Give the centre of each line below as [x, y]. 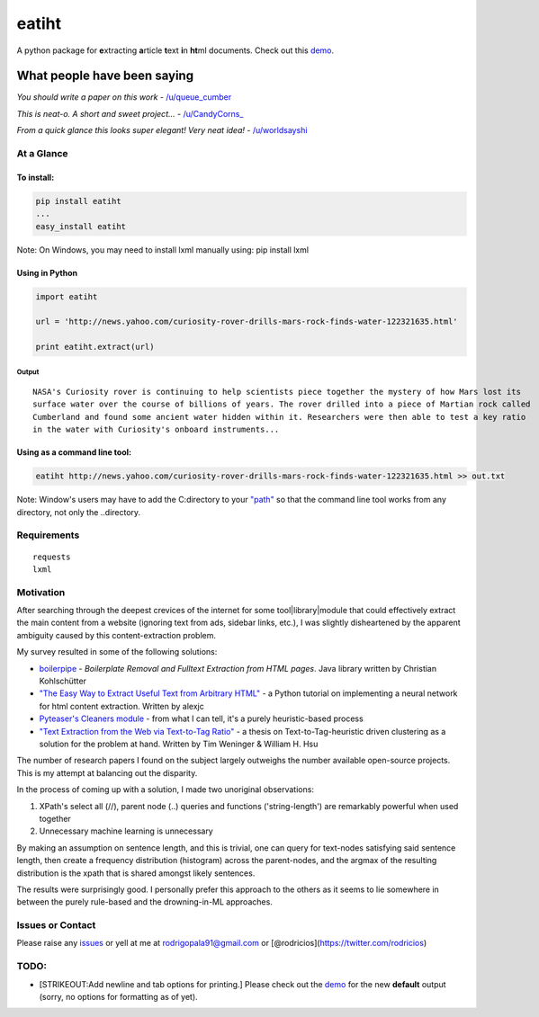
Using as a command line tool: [74, 452]
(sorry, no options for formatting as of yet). [118, 996]
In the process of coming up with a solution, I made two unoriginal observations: [166, 790]
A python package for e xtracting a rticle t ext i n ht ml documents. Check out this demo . [175, 50]
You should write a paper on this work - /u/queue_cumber [124, 97]
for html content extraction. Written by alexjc [121, 706]
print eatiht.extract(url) [95, 347]
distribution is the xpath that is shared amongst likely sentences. [136, 873]
